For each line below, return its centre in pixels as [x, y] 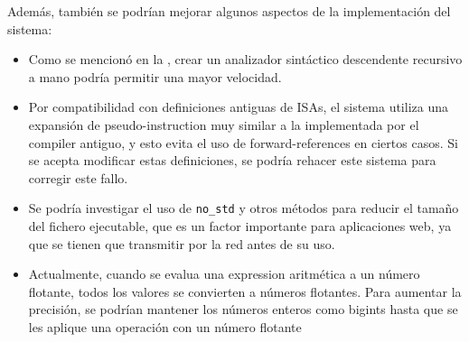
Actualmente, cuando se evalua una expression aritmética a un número [224, 274]
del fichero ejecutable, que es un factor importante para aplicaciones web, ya [240, 226]
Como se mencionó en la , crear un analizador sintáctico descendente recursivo [245, 59]
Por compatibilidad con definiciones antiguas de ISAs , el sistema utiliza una [238, 107]
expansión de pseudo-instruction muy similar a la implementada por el [224, 124]
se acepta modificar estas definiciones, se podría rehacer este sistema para [232, 160]
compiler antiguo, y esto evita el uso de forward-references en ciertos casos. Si [243, 142]
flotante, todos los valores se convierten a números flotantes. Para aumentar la [245, 291]
